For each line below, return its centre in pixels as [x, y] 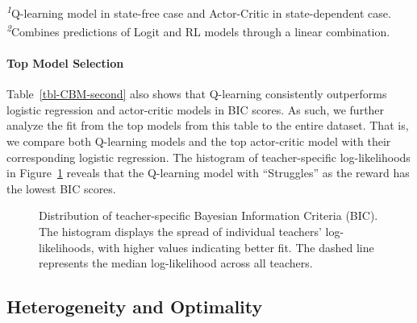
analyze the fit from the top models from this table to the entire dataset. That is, [208, 125]
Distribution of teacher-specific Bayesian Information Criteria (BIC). [208, 215]
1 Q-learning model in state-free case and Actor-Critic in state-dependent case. [199, 12]
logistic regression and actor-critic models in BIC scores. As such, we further [196, 109]
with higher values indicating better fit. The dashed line [236, 247]
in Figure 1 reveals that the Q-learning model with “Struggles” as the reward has [208, 173]
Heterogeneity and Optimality [135, 306]
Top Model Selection [65, 63]
